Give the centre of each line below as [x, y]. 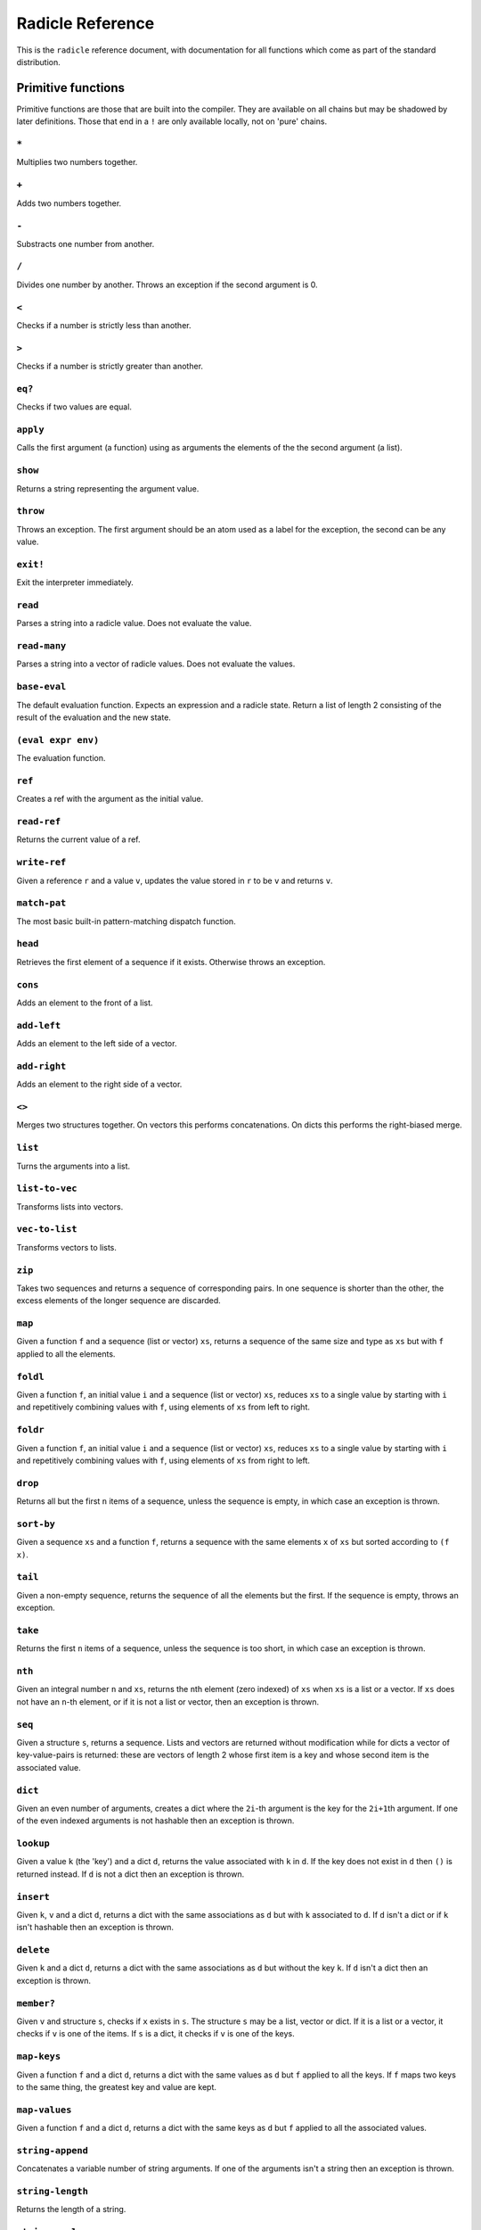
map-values [44, 2110]
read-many [41, 646]
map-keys [39, 2057]
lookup [33, 1844]
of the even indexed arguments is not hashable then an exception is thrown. [155, 1821]
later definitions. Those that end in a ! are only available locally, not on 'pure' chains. [172, 121]
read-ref [39, 822]
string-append [53, 2150]
